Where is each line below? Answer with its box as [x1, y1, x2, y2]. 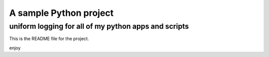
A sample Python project [9, 7, 114, 18]
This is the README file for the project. [9, 36, 89, 42]
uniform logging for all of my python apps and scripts [9, 22, 189, 31]
